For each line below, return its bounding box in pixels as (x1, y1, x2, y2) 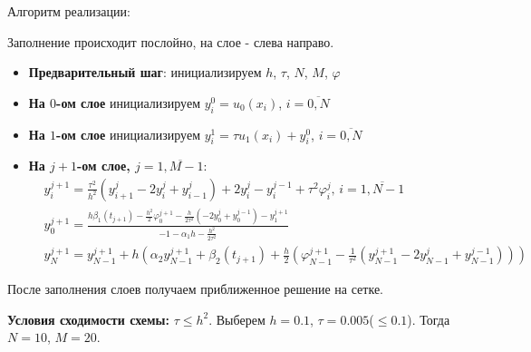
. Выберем (208, 309, 265, 328)
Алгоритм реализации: (7, 2, 130, 20)
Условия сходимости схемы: (7, 309, 169, 328)
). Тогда (407, 309, 450, 328)
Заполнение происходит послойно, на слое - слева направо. (7, 32, 334, 51)
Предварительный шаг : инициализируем (28, 63, 262, 82)
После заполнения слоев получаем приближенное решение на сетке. (7, 279, 384, 298)
